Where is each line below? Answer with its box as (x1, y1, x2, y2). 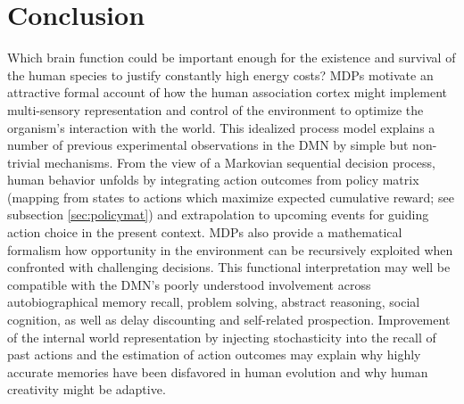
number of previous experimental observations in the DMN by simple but (7, 136, 409, 154)
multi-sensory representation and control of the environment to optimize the (7, 100, 424, 119)
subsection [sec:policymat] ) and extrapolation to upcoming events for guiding (7, 205, 429, 224)
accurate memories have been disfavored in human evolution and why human (7, 362, 428, 381)
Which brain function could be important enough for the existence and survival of (7, 48, 456, 67)
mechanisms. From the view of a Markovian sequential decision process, (44, 153, 435, 171)
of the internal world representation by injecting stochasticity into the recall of (7, 327, 436, 346)
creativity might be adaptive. (7, 380, 166, 399)
